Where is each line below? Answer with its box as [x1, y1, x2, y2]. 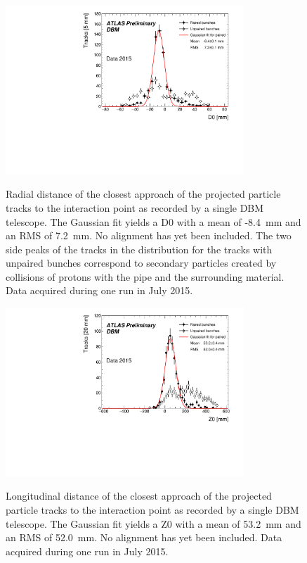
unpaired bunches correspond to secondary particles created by [6, 255, 277, 270]
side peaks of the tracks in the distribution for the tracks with [6, 241, 273, 256]
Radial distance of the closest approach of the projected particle [6, 186, 281, 201]
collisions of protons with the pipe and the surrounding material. [6, 269, 285, 284]
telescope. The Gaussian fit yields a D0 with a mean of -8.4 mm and [6, 214, 301, 229]
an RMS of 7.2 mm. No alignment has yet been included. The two [6, 228, 292, 243]
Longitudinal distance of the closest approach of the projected [6, 488, 272, 503]
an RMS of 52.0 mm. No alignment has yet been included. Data [6, 530, 282, 545]
